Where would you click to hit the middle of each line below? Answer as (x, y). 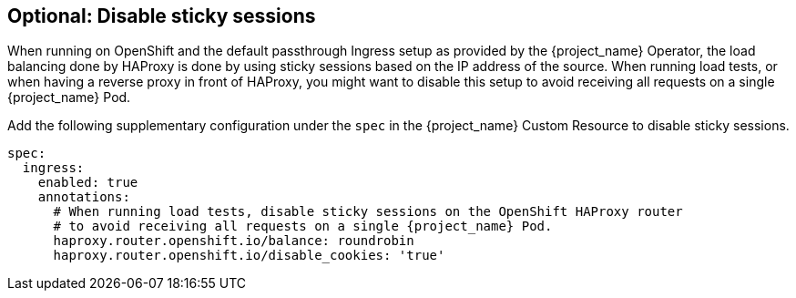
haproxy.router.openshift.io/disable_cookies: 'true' (249, 256)
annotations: (84, 197)
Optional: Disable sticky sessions (162, 16)
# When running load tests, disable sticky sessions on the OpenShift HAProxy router (368, 212)
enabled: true (88, 183)
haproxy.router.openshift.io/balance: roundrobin (234, 241)
